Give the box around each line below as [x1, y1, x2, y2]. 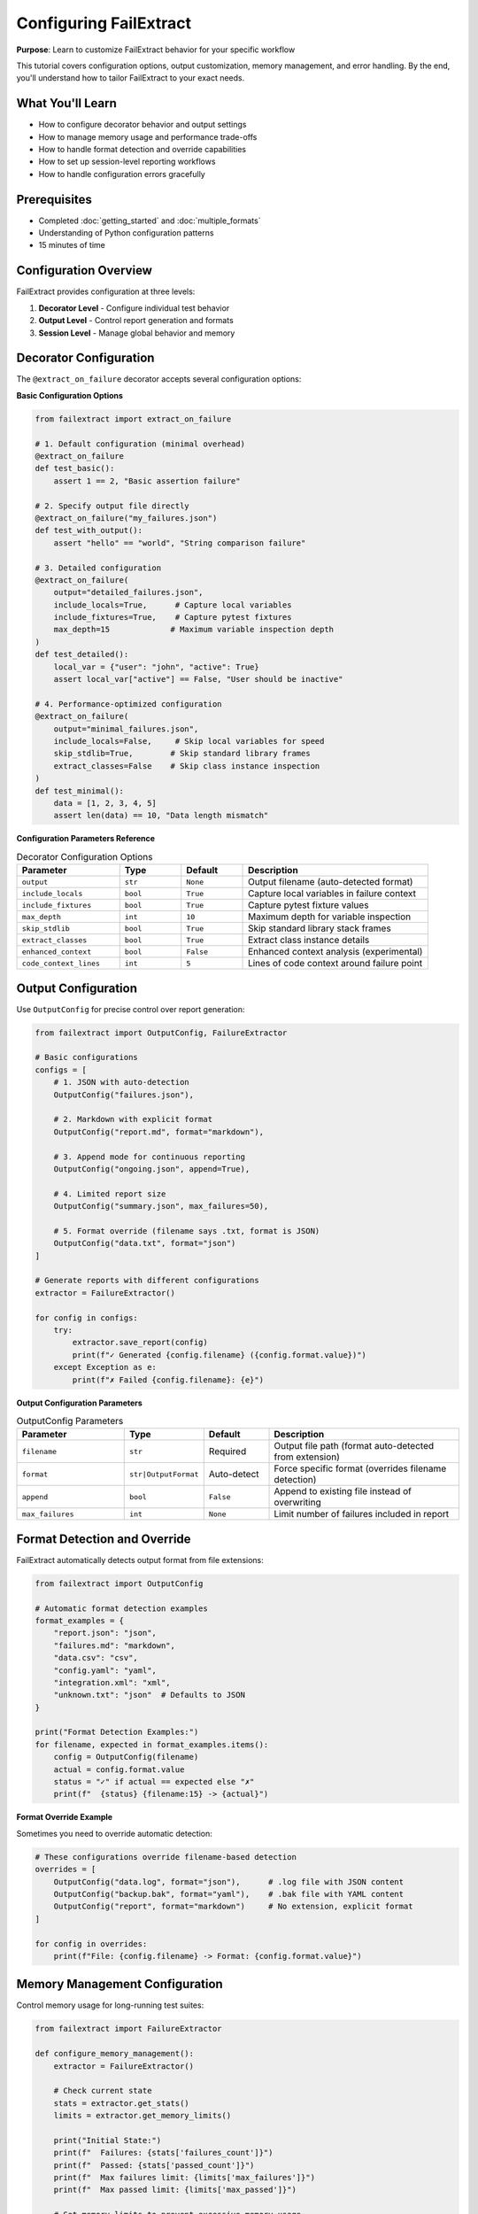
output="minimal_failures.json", [53, 724, 199, 734]
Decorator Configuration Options [16, 850, 153, 863]
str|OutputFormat [128, 1469, 199, 1479]
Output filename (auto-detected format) [248, 876, 413, 888]
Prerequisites [16, 191, 92, 207]
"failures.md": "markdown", [53, 1640, 176, 1651]
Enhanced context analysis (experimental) [248, 946, 423, 958]
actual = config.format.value [53, 1764, 185, 1775]
